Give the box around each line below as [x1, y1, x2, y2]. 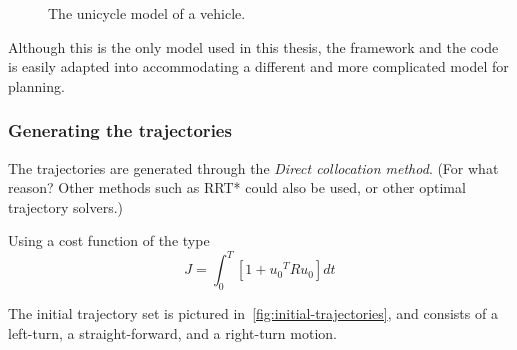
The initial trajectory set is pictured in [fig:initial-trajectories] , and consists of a [8, 303, 498, 324]
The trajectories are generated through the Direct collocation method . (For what [8, 157, 499, 178]
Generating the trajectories [8, 118, 232, 143]
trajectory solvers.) [8, 196, 123, 217]
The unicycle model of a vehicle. [48, 3, 246, 23]
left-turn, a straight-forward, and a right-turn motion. [8, 322, 337, 343]
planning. [8, 75, 65, 96]
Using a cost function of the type [8, 230, 210, 251]
